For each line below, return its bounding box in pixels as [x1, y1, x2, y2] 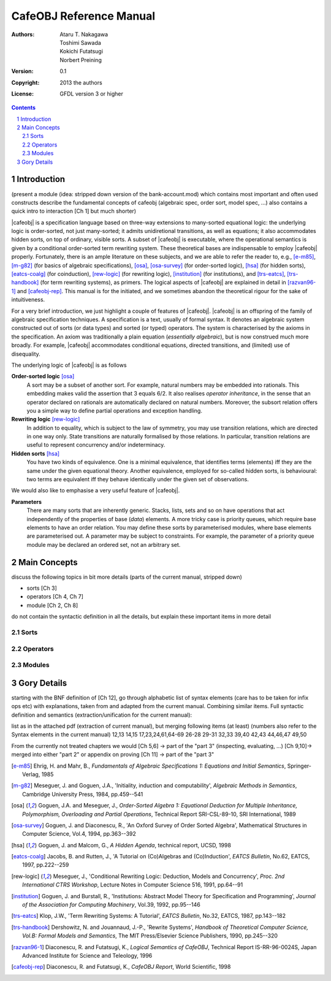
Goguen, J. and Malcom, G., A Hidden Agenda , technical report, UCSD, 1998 [38, 841, 231, 849]
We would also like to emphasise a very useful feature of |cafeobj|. [11, 487, 180, 494]
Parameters [11, 498, 42, 505]
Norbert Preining [59, 56, 102, 64]
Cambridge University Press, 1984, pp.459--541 [22, 790, 143, 798]
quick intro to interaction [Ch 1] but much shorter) [11, 207, 137, 215]
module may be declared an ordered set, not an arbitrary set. [26, 541, 181, 548]
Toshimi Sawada [59, 39, 101, 46]
